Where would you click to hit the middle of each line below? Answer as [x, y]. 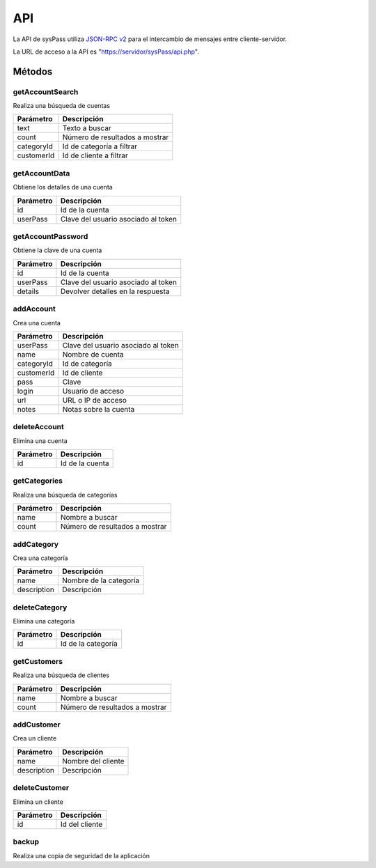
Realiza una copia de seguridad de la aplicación [81, 855]
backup [26, 842]
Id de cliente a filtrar [95, 155]
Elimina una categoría [44, 621]
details [28, 291]
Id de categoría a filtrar [100, 146]
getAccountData [41, 173]
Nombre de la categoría [101, 580]
